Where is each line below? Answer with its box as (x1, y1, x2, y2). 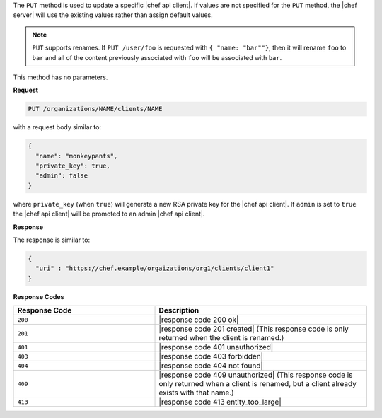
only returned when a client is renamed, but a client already (158, 379, 357, 389)
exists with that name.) (158, 388, 235, 397)
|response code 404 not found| (158, 361, 263, 371)
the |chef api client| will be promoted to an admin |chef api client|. (13, 209, 205, 219)
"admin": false (35, 172, 88, 180)
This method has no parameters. (13, 73, 108, 81)
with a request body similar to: (13, 123, 102, 132)
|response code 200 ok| (158, 315, 239, 325)
